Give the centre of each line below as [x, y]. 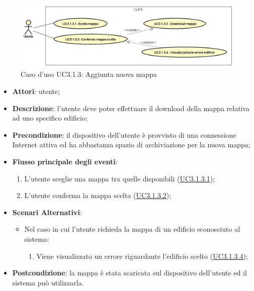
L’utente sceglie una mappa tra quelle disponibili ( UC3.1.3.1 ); [120, 178]
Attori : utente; [36, 91]
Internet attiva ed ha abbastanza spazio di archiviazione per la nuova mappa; [131, 144]
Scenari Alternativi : [47, 212]
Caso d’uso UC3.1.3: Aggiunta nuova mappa [89, 74]
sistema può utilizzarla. [48, 282]
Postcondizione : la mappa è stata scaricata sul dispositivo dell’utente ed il [130, 273]
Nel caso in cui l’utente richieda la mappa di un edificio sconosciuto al [132, 229]
